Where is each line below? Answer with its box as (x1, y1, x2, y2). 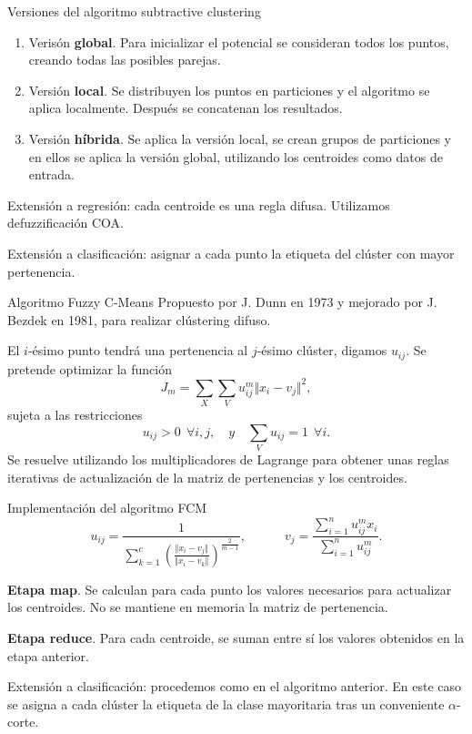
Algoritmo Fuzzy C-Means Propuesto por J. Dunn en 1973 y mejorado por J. (7, 292, 437, 311)
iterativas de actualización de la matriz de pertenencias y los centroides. (7, 467, 407, 486)
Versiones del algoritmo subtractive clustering (7, 2, 261, 20)
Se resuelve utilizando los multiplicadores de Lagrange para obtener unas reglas (7, 450, 449, 469)
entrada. (28, 165, 75, 184)
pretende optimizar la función (7, 359, 172, 378)
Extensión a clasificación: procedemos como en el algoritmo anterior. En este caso (7, 677, 462, 696)
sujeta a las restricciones (7, 405, 143, 424)
